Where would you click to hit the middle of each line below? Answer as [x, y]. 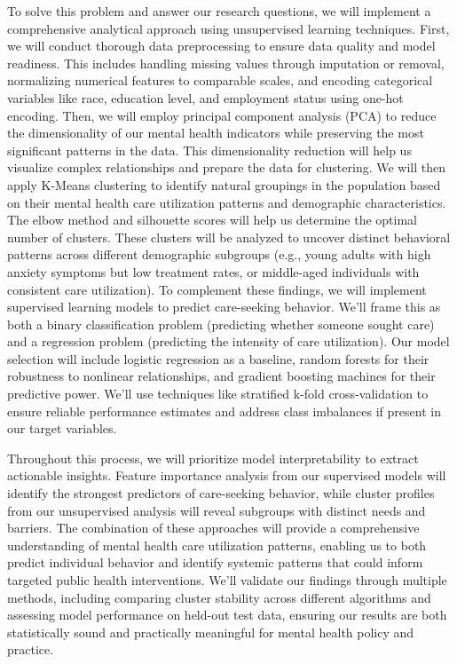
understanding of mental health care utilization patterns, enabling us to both [217, 545]
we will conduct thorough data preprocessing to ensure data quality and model [221, 46]
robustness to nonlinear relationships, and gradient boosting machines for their [221, 376]
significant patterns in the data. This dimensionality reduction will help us [209, 150]
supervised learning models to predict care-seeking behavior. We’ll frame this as [224, 307]
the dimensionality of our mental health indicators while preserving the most [216, 133]
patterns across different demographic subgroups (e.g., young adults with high [219, 254]
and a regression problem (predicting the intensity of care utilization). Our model [228, 341]
